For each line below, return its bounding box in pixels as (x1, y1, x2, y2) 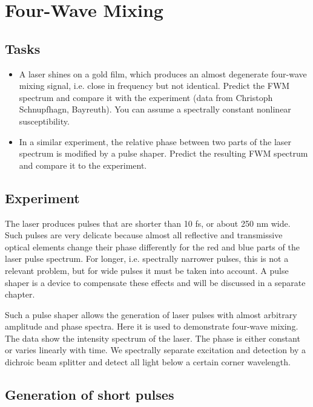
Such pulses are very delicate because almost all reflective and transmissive (5, 229, 283, 241)
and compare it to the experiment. (19, 158, 147, 171)
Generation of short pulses (5, 385, 174, 404)
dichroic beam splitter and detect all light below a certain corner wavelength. (5, 356, 291, 368)
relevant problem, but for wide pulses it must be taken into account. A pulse (5, 264, 289, 276)
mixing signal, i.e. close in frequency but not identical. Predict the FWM (19, 79, 290, 92)
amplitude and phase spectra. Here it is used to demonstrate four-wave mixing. (5, 320, 298, 333)
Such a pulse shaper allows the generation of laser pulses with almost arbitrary (5, 308, 297, 321)
